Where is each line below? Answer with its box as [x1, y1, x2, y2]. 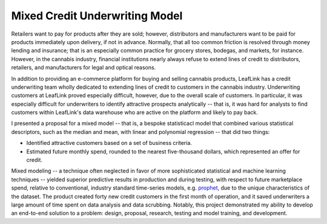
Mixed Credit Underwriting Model [11, 9, 183, 22]
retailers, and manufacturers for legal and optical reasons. [11, 64, 156, 71]
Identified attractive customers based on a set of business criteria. [26, 139, 192, 147]
